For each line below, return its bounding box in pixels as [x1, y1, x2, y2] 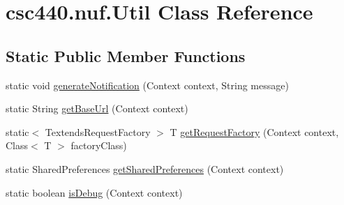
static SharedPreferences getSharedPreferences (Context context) [6, 161, 284, 176]
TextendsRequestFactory [45, 124, 151, 139]
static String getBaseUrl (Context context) [6, 101, 188, 116]
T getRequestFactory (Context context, [170, 124, 339, 139]
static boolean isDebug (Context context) [6, 185, 183, 199]
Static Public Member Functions [6, 45, 246, 66]
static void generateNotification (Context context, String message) [6, 77, 289, 92]
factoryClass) [70, 138, 127, 153]
